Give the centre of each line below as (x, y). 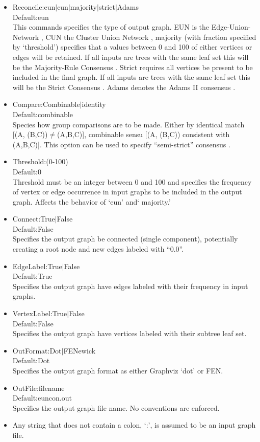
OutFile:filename (38, 388)
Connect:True (34, 219)
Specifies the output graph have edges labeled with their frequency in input (130, 286)
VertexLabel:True (40, 313)
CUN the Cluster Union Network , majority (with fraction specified (151, 37)
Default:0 (27, 171)
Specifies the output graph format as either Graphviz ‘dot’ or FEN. (118, 370)
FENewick (80, 350)
